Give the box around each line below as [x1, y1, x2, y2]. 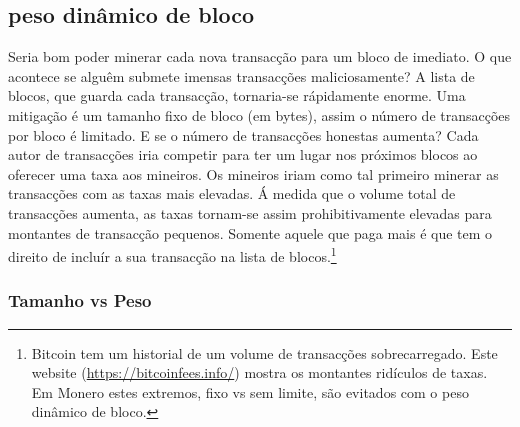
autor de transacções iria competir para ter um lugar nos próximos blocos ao [8, 144, 478, 165]
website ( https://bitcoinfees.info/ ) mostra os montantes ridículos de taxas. [31, 362, 488, 383]
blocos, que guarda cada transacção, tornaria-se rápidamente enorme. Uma [8, 85, 466, 106]
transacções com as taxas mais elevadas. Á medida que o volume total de [8, 183, 456, 204]
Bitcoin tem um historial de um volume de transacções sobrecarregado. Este [31, 342, 498, 363]
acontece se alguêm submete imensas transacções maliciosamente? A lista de [8, 65, 475, 86]
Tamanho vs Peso [8, 288, 152, 313]
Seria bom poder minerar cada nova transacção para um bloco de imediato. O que [8, 46, 512, 67]
